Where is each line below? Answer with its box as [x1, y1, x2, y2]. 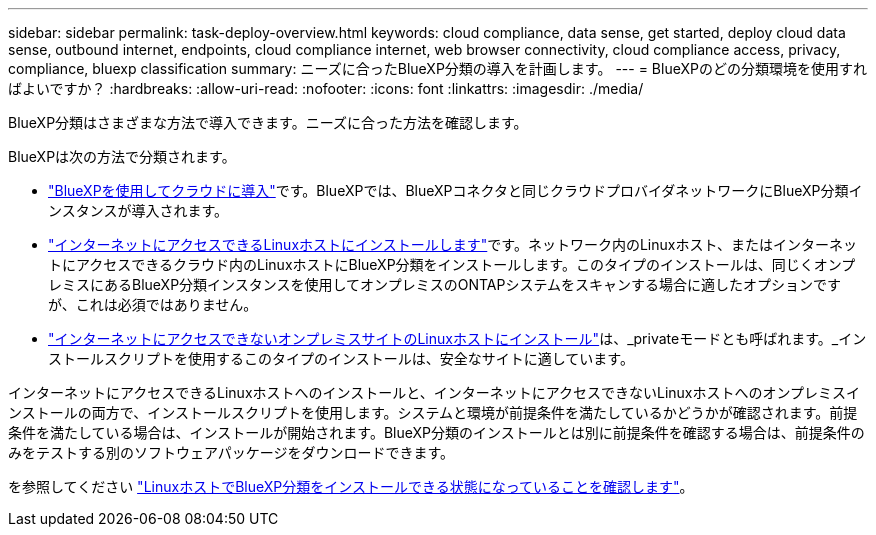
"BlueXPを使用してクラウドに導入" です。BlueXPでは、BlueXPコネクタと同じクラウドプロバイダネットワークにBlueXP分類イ [48, 182, 863, 199]
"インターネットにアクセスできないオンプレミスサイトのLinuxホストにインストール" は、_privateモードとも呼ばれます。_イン [48, 330, 867, 347]
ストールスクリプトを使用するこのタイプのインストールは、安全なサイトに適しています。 [48, 350, 634, 367]
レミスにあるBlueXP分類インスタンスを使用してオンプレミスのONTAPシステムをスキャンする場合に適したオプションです [48, 276, 841, 293]
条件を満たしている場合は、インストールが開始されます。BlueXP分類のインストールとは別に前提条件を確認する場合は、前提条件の [8, 424, 865, 441]
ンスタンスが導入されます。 [48, 202, 229, 219]
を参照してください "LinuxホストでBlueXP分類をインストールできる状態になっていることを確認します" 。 [8, 478, 694, 495]
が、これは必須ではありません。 [48, 296, 258, 313]
